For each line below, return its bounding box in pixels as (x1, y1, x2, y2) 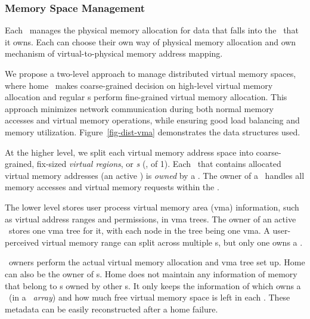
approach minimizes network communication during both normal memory (5, 102, 274, 114)
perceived (5, 236, 39, 248)
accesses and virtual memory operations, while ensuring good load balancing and (5, 114, 300, 126)
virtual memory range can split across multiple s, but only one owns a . (41, 236, 303, 248)
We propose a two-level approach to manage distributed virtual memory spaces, (5, 67, 296, 79)
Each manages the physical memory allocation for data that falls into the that (5, 24, 299, 36)
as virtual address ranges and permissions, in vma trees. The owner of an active (5, 212, 296, 225)
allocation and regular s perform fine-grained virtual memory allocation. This (5, 91, 287, 103)
